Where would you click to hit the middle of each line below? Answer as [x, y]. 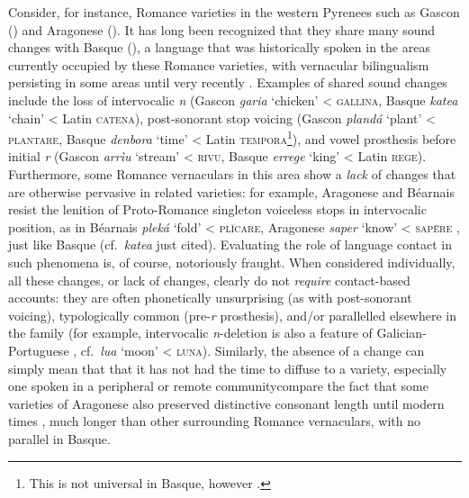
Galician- [401, 333]
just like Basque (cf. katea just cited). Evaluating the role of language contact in [230, 244]
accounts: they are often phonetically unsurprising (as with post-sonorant [210, 298]
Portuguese [39, 350]
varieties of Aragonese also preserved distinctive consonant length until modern [226, 403]
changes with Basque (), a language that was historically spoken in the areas [219, 47]
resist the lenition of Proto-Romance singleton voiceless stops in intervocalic [217, 209]
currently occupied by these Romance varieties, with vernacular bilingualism [219, 64]
